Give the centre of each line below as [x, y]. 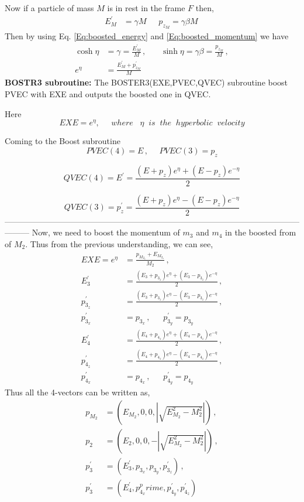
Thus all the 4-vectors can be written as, [77, 392]
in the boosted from [261, 232]
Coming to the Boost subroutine [63, 141]
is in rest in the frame [146, 8]
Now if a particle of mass [49, 8]
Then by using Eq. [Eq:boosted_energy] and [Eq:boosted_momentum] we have [147, 36]
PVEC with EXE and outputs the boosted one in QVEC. [108, 94]
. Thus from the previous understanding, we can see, [119, 243]
